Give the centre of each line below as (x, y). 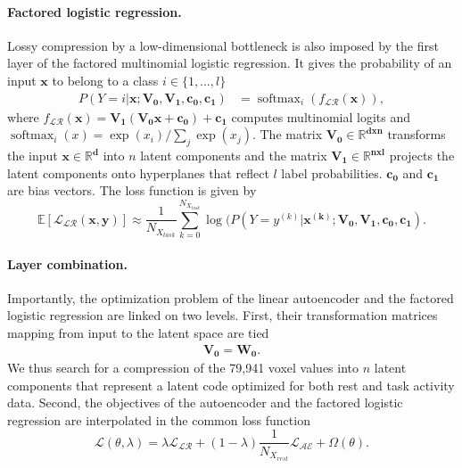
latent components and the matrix (234, 155)
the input (33, 155)
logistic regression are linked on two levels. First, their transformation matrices (223, 315)
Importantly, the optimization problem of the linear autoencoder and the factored (231, 297)
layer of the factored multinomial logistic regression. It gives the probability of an (230, 63)
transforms (417, 134)
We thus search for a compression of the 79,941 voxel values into (183, 368)
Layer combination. (68, 263)
